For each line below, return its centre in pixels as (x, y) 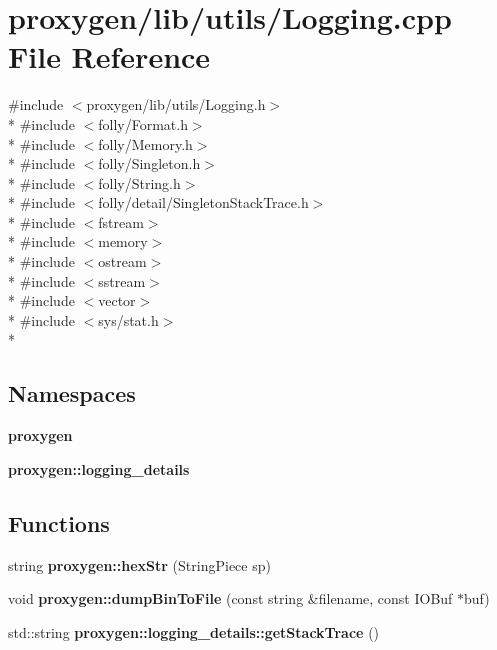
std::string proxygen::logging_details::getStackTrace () (194, 631)
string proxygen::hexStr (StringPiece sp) (139, 564)
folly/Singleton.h (149, 163)
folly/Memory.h (145, 143)
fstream (121, 221)
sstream (122, 280)
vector (117, 300)
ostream (122, 261)
